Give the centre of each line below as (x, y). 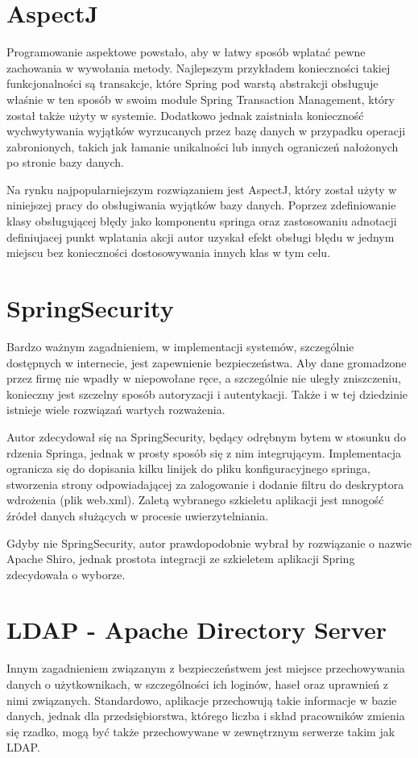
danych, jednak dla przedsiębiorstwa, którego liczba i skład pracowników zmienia (206, 716)
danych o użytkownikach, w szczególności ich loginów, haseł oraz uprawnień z (197, 684)
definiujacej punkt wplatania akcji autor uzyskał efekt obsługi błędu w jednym (201, 236)
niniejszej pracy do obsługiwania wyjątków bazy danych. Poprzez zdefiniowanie (201, 205)
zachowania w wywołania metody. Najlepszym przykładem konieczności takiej (199, 67)
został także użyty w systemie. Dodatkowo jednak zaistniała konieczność (185, 115)
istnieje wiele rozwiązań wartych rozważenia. (116, 410)
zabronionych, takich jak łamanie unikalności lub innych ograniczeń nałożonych (203, 146)
